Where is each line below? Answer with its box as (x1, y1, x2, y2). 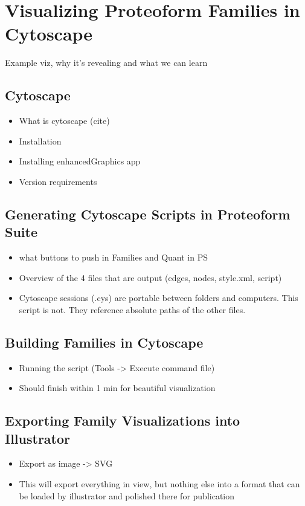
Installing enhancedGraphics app (19, 155, 141, 167)
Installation (19, 134, 62, 147)
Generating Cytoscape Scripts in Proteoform (5, 204, 291, 223)
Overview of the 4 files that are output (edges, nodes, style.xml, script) (19, 271, 282, 284)
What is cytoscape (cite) (19, 114, 110, 127)
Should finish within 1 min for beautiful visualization (19, 381, 216, 394)
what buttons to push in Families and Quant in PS (19, 251, 208, 264)
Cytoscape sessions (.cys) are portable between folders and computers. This (19, 291, 298, 304)
